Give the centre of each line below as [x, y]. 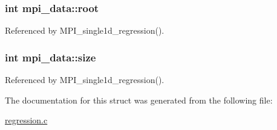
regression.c [26, 120]
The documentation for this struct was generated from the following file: [139, 100]
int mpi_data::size [51, 57]
